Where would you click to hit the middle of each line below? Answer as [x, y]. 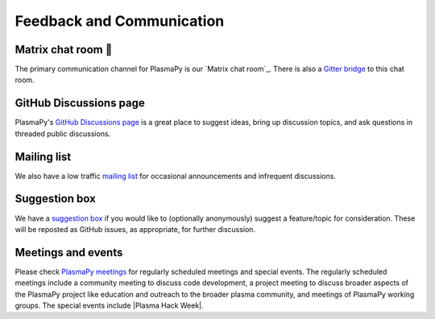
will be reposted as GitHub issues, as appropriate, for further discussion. [135, 229]
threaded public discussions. [63, 134]
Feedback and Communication [120, 21]
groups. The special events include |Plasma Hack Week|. [110, 305]
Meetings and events [69, 253]
